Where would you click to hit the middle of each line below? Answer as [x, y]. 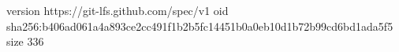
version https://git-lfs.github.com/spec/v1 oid [117, 10]
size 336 [25, 41]
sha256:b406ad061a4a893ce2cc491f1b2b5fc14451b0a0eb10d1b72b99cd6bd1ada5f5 [200, 26]
